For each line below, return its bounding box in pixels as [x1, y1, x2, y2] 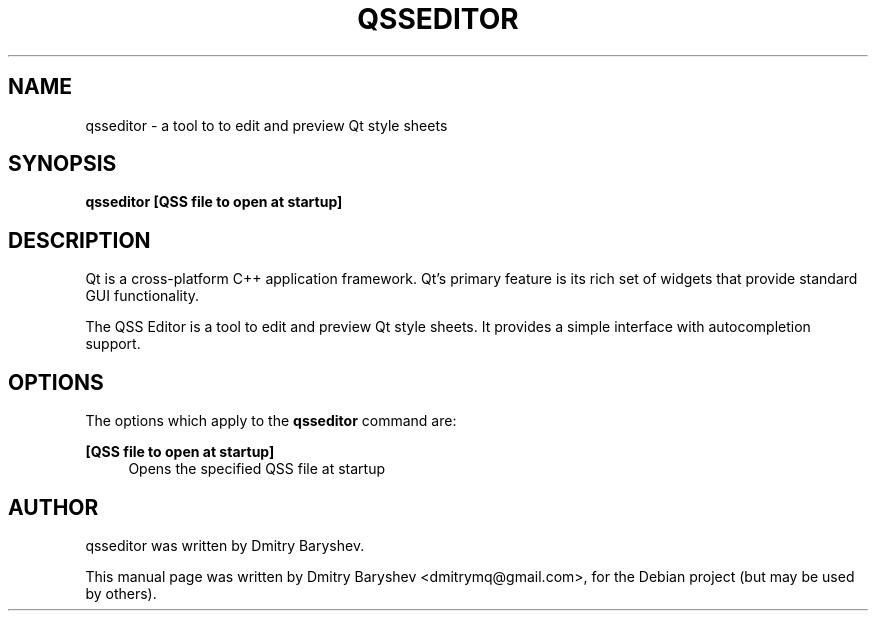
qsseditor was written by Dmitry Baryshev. [85, 536, 365, 554]
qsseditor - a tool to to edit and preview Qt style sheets [85, 116, 448, 134]
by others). [85, 584, 157, 602]
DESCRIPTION [8, 227, 151, 253]
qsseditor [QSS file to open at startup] [85, 193, 343, 211]
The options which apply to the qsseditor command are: [85, 412, 457, 430]
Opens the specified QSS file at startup [128, 460, 386, 478]
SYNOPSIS [8, 151, 117, 177]
